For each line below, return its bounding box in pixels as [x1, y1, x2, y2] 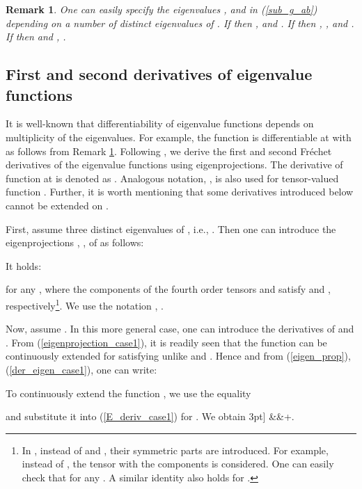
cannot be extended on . [6, 198, 109, 212]
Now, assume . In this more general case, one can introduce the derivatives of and [6, 321, 354, 336]
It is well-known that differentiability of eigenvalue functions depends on [6, 116, 314, 131]
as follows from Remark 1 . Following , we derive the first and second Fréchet [6, 143, 332, 158]
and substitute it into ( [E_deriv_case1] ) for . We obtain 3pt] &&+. [6, 409, 294, 424]
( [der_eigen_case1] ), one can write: [6, 362, 157, 376]
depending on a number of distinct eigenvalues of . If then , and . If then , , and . [6, 15, 354, 30]
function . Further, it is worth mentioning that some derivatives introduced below [6, 184, 354, 199]
